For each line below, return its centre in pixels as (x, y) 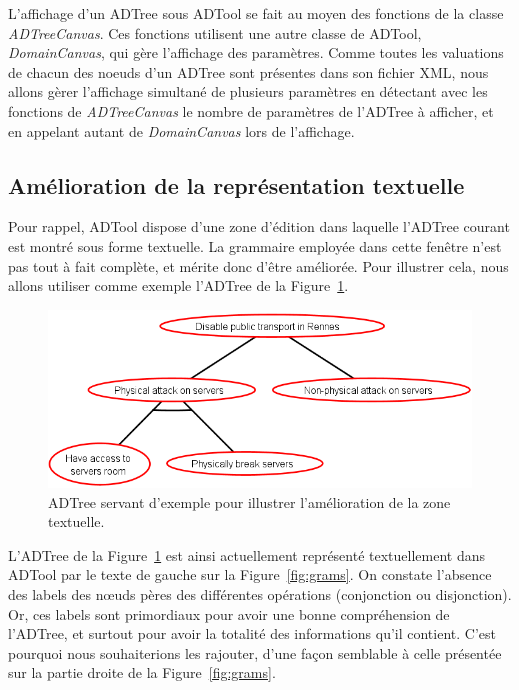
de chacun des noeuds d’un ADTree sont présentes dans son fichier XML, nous (248, 71)
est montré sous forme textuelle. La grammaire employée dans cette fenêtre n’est (255, 245)
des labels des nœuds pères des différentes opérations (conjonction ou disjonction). (260, 593)
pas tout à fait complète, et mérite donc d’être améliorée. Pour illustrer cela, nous (258, 265)
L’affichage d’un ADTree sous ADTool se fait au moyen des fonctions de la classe (256, 13)
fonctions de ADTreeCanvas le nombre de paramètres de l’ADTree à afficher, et (251, 110)
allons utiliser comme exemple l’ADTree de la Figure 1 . (178, 285)
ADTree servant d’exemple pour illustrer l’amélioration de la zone (249, 501)
